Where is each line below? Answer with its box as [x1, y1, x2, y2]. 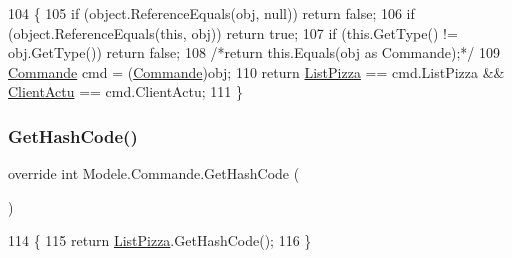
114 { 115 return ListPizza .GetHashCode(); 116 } [8, 230, 312, 251]
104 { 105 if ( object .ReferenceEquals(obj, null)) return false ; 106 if [8, 3, 415, 23]
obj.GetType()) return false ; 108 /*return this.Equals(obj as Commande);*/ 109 [8, 42, 501, 63]
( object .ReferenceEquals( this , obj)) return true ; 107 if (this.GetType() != [8, 22, 458, 43]
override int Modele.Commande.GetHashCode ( [8, 163, 300, 184]
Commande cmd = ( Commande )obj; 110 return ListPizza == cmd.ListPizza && [8, 61, 505, 82]
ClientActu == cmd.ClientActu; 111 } [8, 81, 243, 102]
